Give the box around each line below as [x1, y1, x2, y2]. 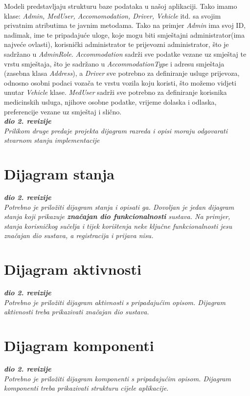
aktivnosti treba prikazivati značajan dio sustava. [4, 307, 149, 317]
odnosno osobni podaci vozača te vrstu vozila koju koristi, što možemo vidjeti [4, 77, 236, 88]
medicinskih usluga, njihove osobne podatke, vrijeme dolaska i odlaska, [4, 96, 217, 107]
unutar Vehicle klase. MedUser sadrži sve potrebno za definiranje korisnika [4, 87, 227, 97]
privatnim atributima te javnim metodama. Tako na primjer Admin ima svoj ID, [4, 20, 246, 30]
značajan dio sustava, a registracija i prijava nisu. [4, 230, 154, 241]
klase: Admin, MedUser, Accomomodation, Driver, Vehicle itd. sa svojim [4, 10, 221, 21]
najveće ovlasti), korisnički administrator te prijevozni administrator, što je [4, 39, 229, 49]
